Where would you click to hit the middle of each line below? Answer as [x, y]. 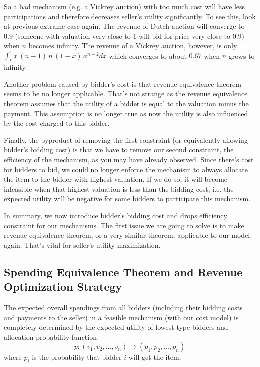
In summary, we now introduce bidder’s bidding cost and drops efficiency [116, 215]
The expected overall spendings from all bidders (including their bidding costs [123, 307]
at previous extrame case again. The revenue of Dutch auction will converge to [124, 26]
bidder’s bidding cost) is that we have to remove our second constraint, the [119, 150]
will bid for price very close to [185, 36]
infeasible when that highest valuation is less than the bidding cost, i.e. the [119, 189]
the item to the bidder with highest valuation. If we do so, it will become [116, 179]
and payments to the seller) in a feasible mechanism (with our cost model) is [121, 317]
